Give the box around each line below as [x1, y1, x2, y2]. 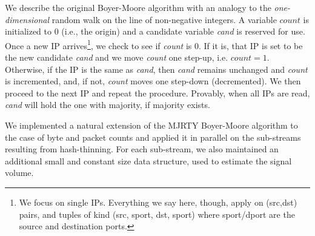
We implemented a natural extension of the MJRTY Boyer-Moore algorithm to [5, 119, 298, 131]
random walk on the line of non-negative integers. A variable [51, 13, 277, 25]
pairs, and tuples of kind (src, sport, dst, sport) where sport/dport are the [19, 207, 295, 220]
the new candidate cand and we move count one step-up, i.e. [5, 51, 228, 64]
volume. [5, 166, 34, 179]
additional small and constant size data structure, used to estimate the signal [5, 154, 292, 167]
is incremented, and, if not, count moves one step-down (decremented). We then [5, 75, 301, 87]
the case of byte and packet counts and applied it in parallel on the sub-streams [5, 130, 301, 143]
